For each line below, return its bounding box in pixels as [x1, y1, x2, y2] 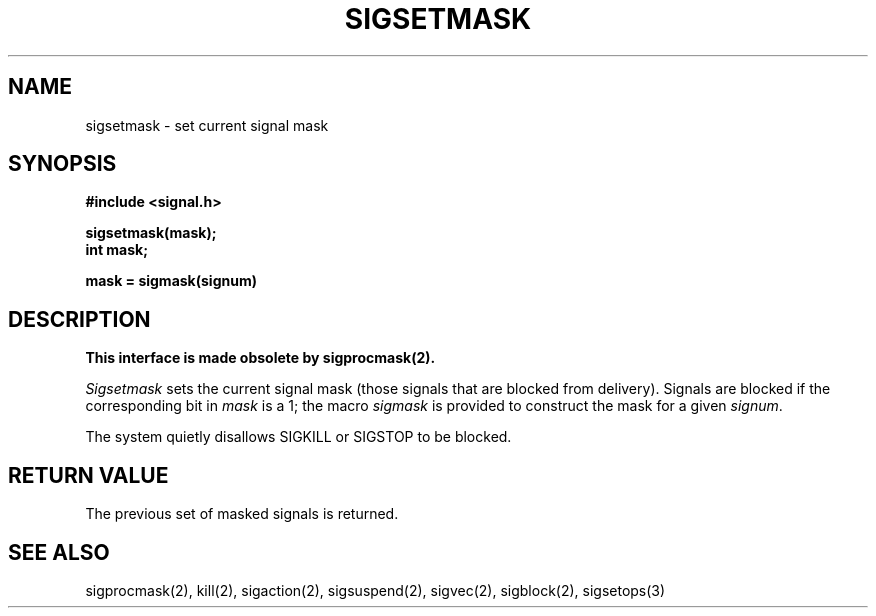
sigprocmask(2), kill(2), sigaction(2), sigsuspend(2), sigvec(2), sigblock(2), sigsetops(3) [85, 581, 666, 599]
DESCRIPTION [8, 306, 151, 332]
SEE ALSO [8, 539, 110, 565]
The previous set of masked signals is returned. [85, 505, 399, 523]
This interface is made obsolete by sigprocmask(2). [85, 349, 436, 367]
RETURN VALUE [8, 462, 169, 488]
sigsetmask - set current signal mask [85, 116, 329, 134]
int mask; [85, 241, 149, 259]
